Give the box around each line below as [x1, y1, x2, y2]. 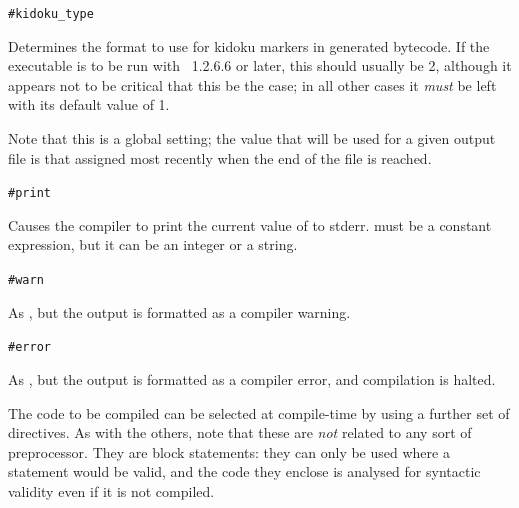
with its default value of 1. [8, 94, 170, 115]
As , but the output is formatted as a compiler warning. [8, 301, 351, 322]
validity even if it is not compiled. [8, 480, 215, 501]
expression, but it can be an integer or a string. [8, 234, 298, 255]
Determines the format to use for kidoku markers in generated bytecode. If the [8, 35, 490, 56]
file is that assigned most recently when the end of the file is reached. [8, 147, 432, 168]
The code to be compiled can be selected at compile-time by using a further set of [8, 402, 510, 423]
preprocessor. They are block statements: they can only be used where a [8, 441, 450, 462]
